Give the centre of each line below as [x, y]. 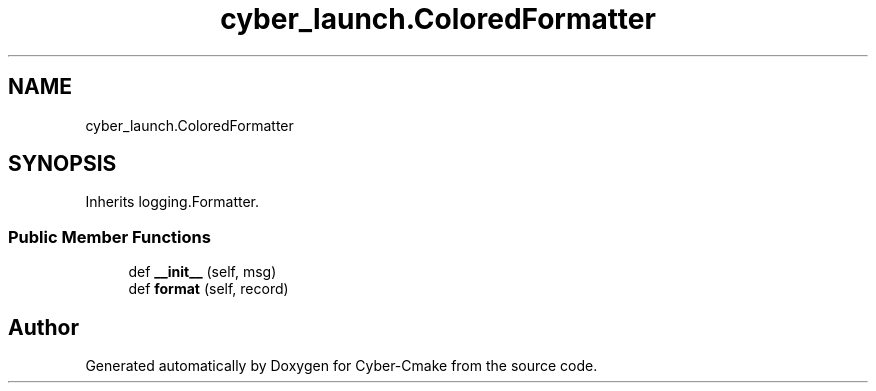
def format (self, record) [208, 289]
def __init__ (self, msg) [202, 272]
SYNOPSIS [62, 164]
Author [43, 327]
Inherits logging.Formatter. [172, 202]
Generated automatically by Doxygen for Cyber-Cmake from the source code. [341, 366]
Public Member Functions [109, 236]
